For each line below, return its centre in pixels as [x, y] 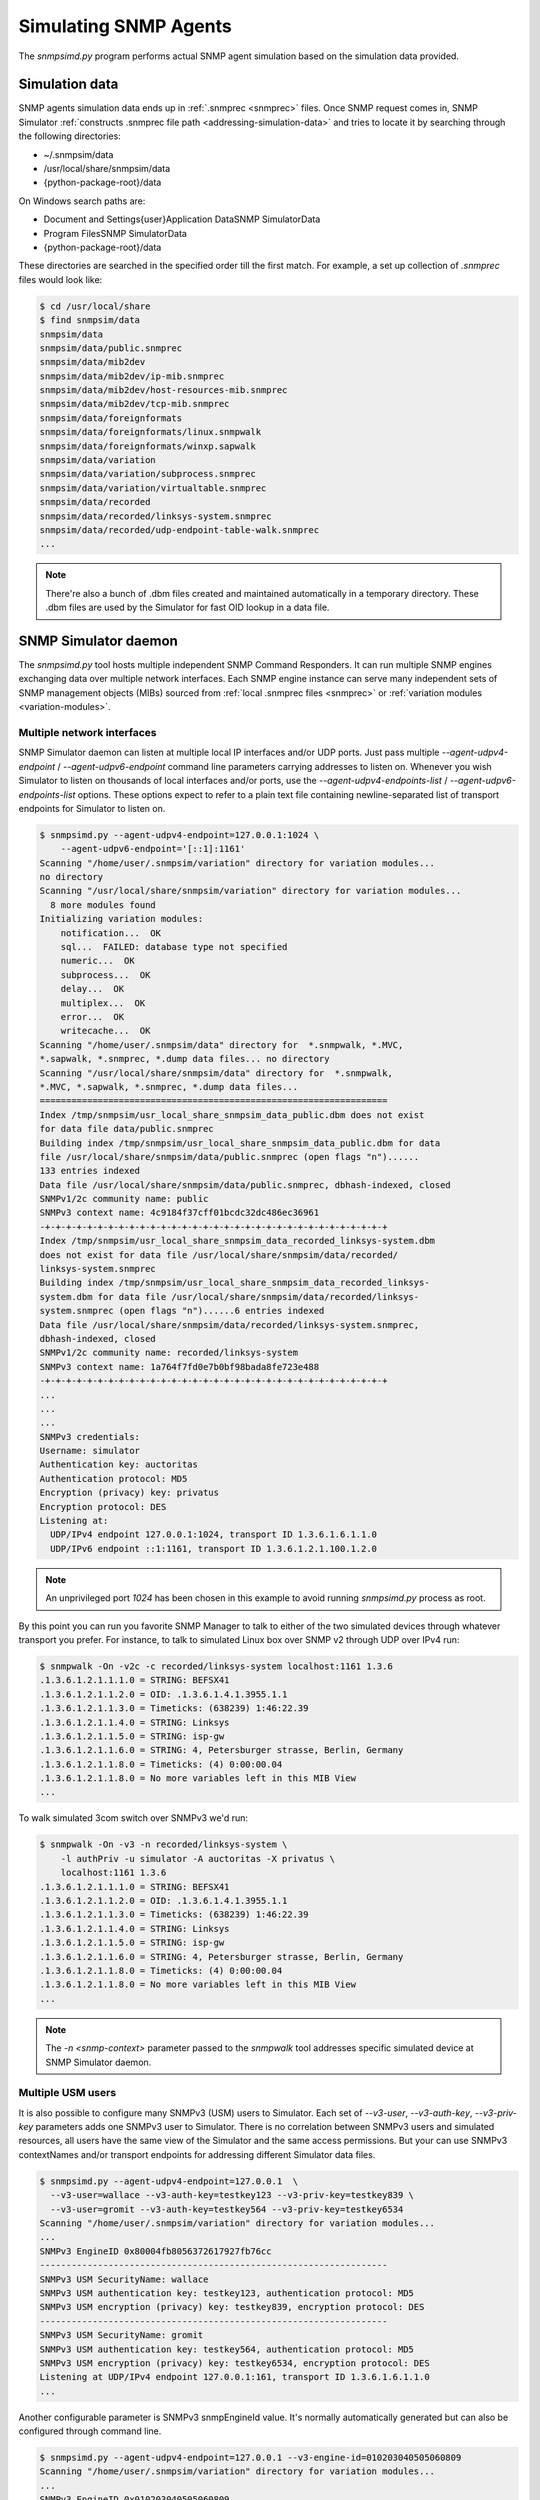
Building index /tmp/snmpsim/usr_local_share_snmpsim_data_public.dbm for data [240, 1143]
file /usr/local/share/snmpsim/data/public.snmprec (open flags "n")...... [229, 1156]
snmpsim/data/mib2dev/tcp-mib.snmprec [134, 404]
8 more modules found [103, 904]
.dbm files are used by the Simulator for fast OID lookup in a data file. [187, 607]
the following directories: [70, 136]
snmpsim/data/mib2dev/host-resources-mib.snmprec [163, 390]
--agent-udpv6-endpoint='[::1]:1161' [153, 849]
